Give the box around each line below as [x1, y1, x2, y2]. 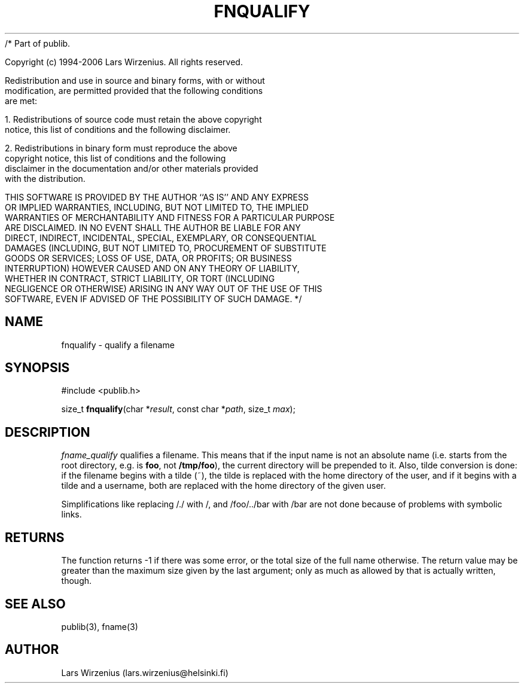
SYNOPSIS [5, 360, 70, 376]
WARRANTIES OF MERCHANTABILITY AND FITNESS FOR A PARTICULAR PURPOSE [5, 212, 335, 223]
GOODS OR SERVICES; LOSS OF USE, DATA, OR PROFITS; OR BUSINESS [5, 252, 292, 263]
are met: [5, 95, 38, 106]
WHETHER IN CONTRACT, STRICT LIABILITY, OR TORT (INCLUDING [5, 273, 275, 284]
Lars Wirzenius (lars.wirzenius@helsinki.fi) [61, 667, 229, 678]
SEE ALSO [5, 596, 66, 611]
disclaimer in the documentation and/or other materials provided [5, 163, 258, 173]
